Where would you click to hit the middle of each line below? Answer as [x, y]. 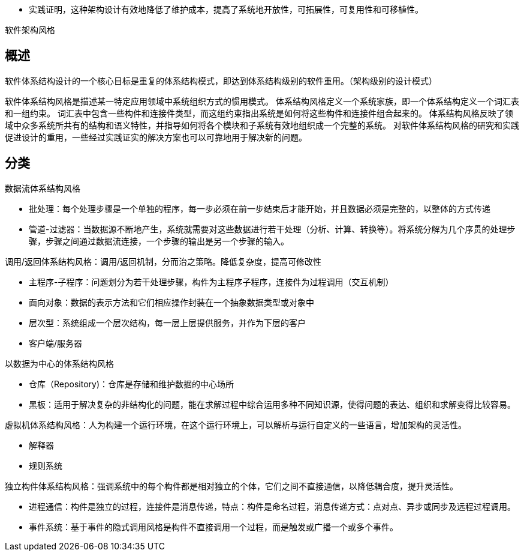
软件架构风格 [30, 30]
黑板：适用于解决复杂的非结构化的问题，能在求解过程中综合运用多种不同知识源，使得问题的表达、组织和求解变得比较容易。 [272, 404]
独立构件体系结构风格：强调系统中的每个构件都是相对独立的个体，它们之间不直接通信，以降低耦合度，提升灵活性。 [231, 486]
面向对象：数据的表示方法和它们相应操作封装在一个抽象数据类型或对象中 [171, 302]
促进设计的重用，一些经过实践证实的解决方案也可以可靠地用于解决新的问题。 [156, 137]
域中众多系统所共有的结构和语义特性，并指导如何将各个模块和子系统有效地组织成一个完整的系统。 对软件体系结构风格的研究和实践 [262, 125]
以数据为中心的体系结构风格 [59, 363]
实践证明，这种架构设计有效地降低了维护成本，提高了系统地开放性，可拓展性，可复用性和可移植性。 [226, 9]
